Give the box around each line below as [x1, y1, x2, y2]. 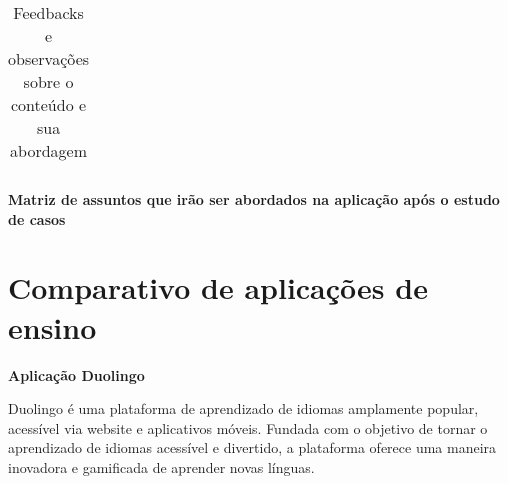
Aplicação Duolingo [8, 364, 145, 385]
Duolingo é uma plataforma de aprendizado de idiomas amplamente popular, [8, 398, 479, 419]
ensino [8, 306, 97, 347]
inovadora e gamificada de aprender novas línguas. [8, 456, 315, 477]
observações [8, 47, 90, 70]
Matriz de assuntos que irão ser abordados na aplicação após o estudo [8, 189, 500, 209]
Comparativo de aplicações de [8, 267, 428, 308]
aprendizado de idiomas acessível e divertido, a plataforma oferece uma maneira [8, 437, 497, 458]
